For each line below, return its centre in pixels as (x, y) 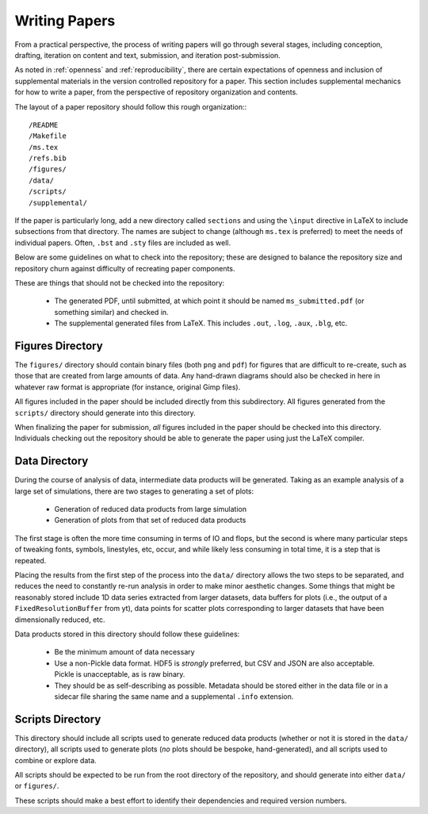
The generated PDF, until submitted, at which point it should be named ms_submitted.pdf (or (209, 301)
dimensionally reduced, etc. (60, 620)
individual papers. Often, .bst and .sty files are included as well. (123, 243)
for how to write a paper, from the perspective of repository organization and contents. (157, 92)
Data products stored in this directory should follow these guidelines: (127, 634)
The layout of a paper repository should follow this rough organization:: (131, 106)
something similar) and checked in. (112, 312)
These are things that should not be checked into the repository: (120, 282)
